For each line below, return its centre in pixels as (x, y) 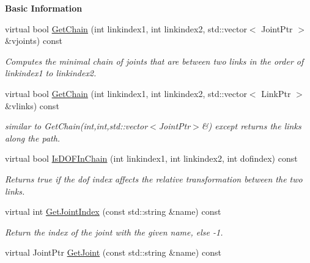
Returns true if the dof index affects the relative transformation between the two (154, 178)
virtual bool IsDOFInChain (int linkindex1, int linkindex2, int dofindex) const (151, 158)
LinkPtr (276, 93)
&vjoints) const (34, 41)
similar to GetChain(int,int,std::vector (76, 126)
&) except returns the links (251, 126)
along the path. (33, 138)
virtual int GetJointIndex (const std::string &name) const (113, 211)
